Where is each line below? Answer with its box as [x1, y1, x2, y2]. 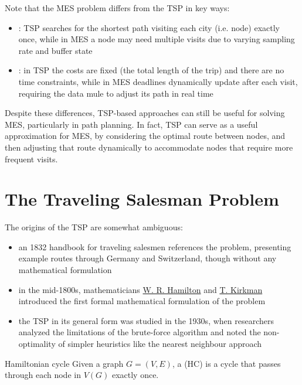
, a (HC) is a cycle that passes [172, 357, 281, 369]
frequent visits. [5, 152, 58, 165]
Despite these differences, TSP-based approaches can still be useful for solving [5, 107, 285, 119]
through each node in [5, 369, 81, 381]
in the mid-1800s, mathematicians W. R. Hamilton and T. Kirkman [18, 283, 263, 295]
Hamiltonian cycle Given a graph [5, 357, 124, 369]
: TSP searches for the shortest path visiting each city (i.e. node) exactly [18, 21, 280, 33]
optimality [18, 338, 56, 349]
